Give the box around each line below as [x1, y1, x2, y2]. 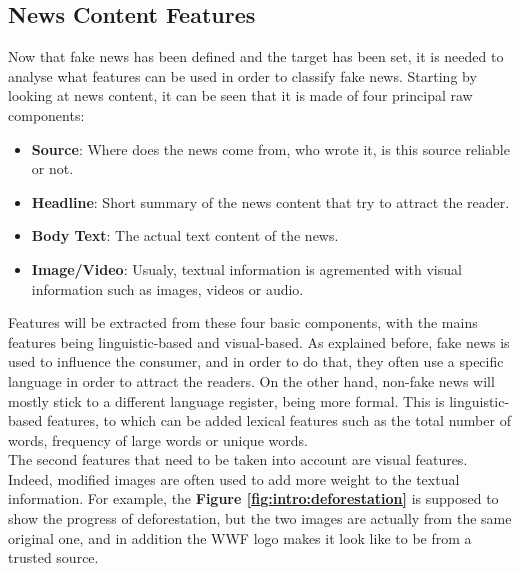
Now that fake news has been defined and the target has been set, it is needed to [8, 46, 504, 67]
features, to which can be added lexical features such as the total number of [46, 410, 511, 431]
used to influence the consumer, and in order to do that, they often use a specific [8, 351, 504, 372]
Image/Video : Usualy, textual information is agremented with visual [31, 258, 462, 279]
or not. [31, 158, 74, 179]
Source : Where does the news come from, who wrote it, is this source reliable [31, 138, 510, 159]
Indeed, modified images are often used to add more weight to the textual [8, 468, 460, 489]
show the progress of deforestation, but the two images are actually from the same [8, 508, 512, 529]
